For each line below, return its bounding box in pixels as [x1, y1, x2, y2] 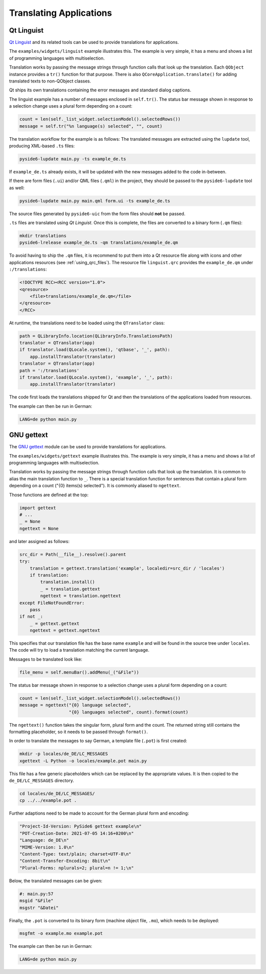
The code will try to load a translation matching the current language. [9, 647, 150, 653]
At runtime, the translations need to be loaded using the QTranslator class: [9, 320, 165, 326]
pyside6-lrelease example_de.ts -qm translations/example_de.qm [19, 240, 178, 245]
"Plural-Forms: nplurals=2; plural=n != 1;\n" [19, 865, 134, 871]
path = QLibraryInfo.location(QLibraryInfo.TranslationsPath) [19, 333, 173, 339]
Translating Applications [9, 7, 112, 18]
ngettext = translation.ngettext [40, 593, 121, 599]
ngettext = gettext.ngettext [30, 627, 100, 633]
